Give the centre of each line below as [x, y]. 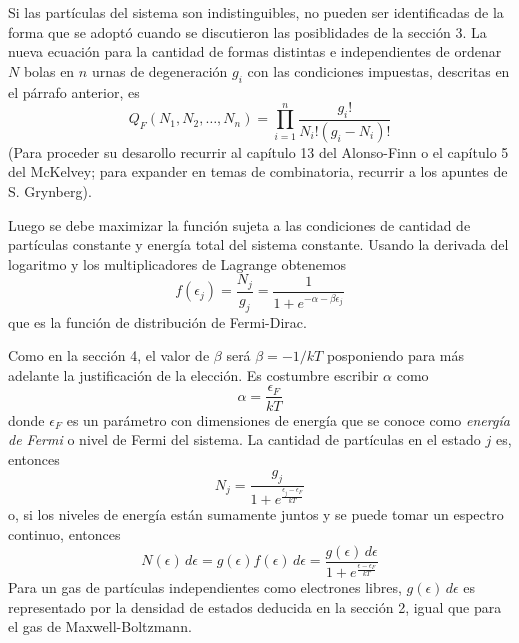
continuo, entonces [64, 534]
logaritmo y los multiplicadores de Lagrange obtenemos [177, 263]
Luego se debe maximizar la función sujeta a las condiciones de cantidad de [239, 224]
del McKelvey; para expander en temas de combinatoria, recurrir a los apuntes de [258, 171]
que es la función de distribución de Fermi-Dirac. [157, 321]
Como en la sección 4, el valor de [109, 355]
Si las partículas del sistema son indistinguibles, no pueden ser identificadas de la [256, 12]
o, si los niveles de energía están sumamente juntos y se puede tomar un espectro [256, 514]
